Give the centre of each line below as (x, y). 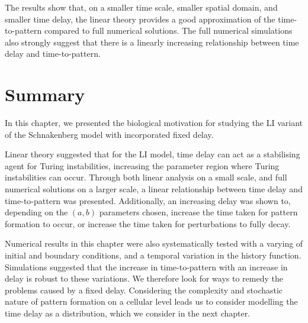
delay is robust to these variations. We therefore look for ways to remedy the (144, 278)
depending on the (36, 212)
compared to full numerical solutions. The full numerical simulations (168, 30)
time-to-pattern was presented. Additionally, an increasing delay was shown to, (148, 200)
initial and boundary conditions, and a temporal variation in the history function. (153, 255)
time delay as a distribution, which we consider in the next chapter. (128, 313)
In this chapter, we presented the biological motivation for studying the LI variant (154, 123)
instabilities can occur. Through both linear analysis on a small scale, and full (146, 177)
